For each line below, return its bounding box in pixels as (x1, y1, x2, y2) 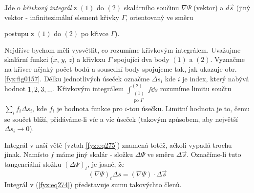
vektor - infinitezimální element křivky (4, 12, 119, 22)
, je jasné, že (87, 159, 125, 169)
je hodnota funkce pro (57, 103, 123, 113)
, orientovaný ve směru (126, 12, 193, 22)
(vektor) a (193, 2, 224, 12)
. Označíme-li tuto (187, 149, 241, 159)
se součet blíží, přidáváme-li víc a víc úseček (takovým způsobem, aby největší (4, 114, 238, 124)
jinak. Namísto (4, 149, 48, 159)
